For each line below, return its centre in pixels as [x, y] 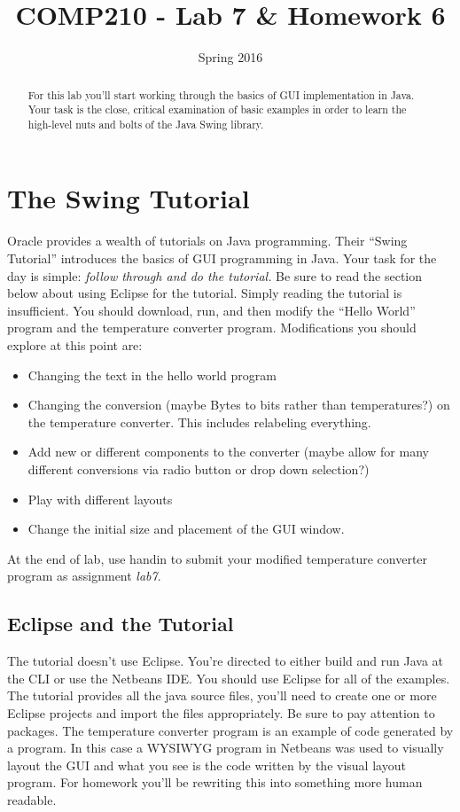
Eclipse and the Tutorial [121, 624]
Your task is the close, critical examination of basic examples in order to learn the [217, 109]
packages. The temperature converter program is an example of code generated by [230, 730]
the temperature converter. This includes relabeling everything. [199, 422]
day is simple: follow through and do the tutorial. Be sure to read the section [215, 275]
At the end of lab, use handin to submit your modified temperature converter [218, 558]
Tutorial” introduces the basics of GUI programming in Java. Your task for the [222, 258]
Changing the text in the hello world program [152, 375]
